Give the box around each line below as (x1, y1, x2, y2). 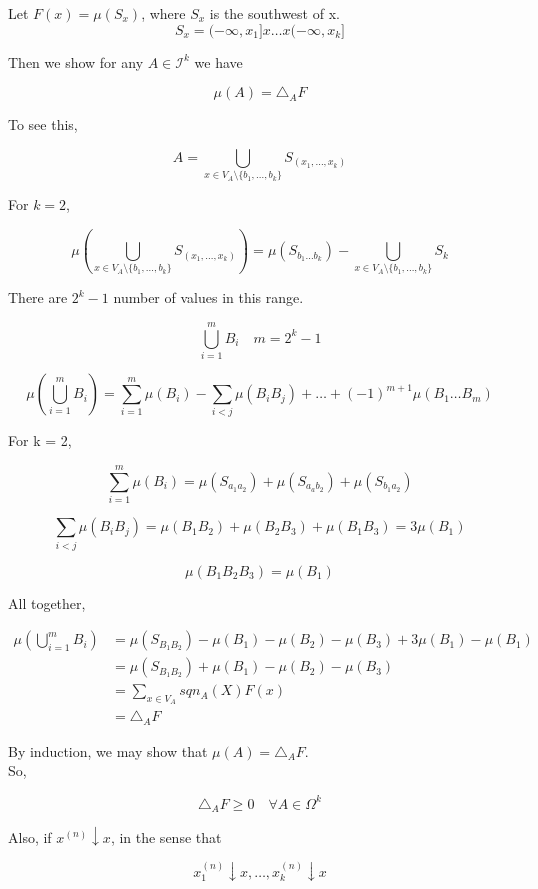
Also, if (8, 826, 52, 847)
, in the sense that (110, 826, 222, 847)
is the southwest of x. (209, 3, 340, 23)
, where (141, 3, 186, 23)
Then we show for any (8, 51, 144, 72)
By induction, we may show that (8, 740, 208, 761)
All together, (8, 592, 86, 613)
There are (8, 287, 68, 308)
